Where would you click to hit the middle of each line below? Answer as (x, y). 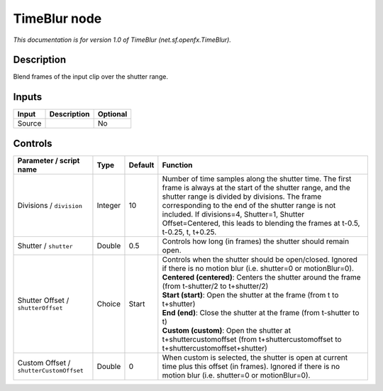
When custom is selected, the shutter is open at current (255, 357)
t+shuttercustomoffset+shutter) (215, 348)
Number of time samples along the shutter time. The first (257, 179)
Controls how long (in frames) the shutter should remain (256, 241)
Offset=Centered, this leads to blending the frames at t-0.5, (261, 223)
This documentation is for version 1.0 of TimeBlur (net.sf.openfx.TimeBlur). (122, 40)
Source (29, 123)
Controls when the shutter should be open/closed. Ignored (260, 259)
